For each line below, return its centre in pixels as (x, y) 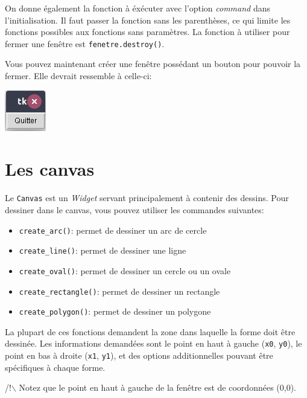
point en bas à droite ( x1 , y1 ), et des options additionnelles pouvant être (139, 355)
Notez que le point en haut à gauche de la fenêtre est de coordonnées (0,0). (157, 387)
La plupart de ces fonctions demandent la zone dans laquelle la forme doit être (150, 331)
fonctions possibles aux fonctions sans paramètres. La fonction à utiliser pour (147, 32)
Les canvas (50, 169)
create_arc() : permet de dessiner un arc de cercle (113, 230)
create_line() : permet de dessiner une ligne (103, 250)
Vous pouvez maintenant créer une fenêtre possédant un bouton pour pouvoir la (153, 64)
